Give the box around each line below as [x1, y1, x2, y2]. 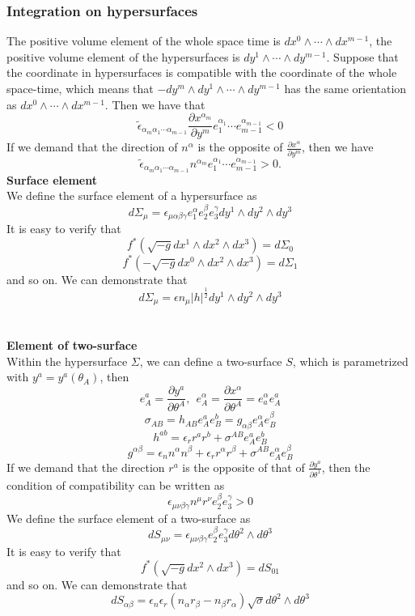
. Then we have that [104, 96, 205, 113]
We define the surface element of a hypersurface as [6, 187, 257, 204]
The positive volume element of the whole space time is [6, 32, 281, 49]
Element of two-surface [6, 337, 138, 354]
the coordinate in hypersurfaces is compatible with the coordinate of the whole [6, 64, 397, 81]
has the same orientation [284, 80, 407, 96]
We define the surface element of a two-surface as [6, 509, 251, 526]
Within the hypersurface [6, 352, 128, 369]
